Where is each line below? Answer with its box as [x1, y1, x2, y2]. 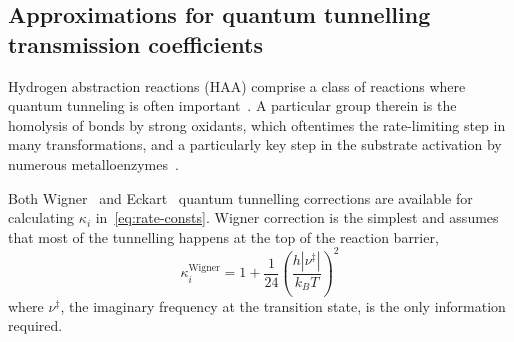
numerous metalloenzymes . [8, 153, 179, 174]
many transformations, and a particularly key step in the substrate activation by [8, 134, 502, 155]
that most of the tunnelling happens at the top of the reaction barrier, [8, 226, 439, 247]
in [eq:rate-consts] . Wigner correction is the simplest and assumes [95, 207, 499, 228]
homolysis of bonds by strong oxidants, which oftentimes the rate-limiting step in [8, 114, 506, 135]
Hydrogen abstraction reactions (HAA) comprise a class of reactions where [8, 75, 466, 96]
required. [8, 315, 63, 336]
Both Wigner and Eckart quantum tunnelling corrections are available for [8, 187, 473, 208]
